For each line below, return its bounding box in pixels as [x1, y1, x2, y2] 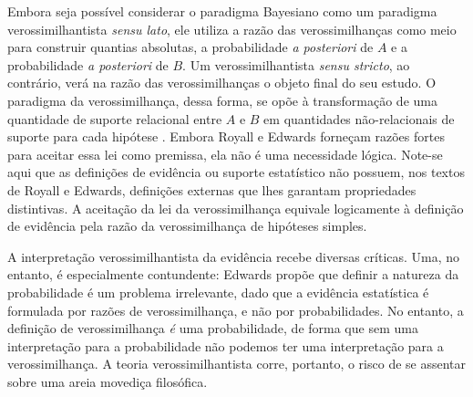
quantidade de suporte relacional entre [7, 109, 222, 128]
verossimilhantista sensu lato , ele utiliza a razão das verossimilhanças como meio [7, 19, 457, 38]
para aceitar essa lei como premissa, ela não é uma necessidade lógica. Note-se [7, 144, 443, 163]
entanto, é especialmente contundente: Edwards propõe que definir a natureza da [7, 265, 459, 284]
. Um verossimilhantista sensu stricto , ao [182, 55, 410, 74]
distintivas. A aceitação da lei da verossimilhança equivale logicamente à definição [7, 198, 464, 217]
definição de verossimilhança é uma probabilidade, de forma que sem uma [7, 319, 418, 338]
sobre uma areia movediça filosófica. [7, 371, 208, 391]
